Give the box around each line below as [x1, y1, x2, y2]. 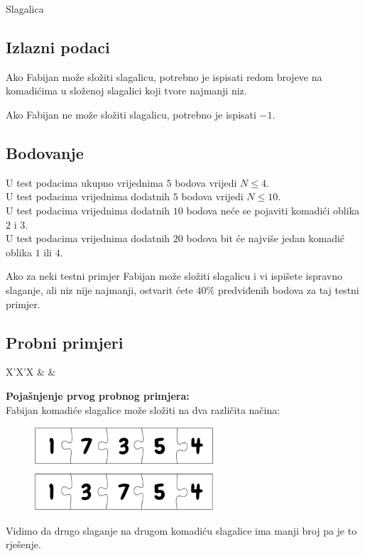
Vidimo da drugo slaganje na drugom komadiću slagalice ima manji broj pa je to [6, 523, 357, 538]
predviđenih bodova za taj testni [217, 282, 359, 297]
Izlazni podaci [6, 36, 110, 58]
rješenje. [6, 537, 41, 552]
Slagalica [6, 1, 44, 16]
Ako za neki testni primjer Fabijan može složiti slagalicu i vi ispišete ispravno [6, 268, 343, 283]
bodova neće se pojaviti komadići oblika [186, 202, 360, 217]
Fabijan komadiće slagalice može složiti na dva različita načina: [6, 402, 280, 417]
